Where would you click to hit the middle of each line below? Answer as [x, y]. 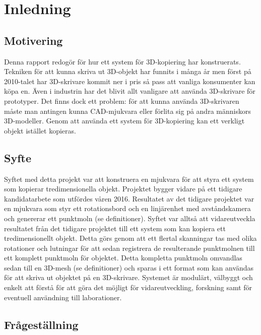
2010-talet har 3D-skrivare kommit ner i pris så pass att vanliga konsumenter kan [130, 81]
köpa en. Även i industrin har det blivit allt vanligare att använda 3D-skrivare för [130, 91]
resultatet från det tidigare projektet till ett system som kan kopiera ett [115, 228]
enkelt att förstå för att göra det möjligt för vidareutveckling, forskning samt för [128, 287]
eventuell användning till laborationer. [63, 297]
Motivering [34, 40]
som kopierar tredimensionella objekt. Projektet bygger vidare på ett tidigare [123, 189]
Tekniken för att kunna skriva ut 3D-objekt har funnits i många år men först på [128, 71]
